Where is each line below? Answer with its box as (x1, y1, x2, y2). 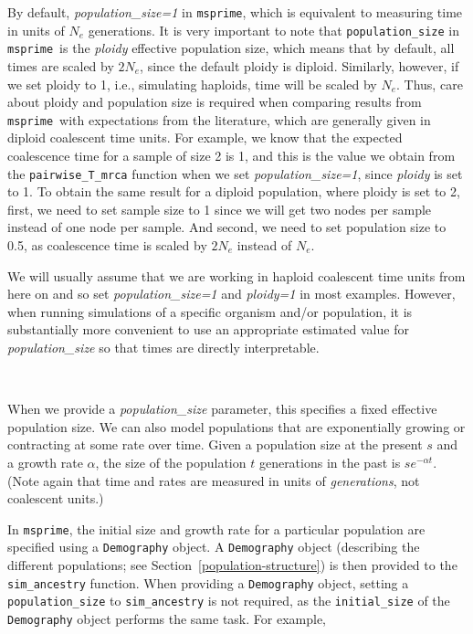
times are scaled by (7, 56, 114, 75)
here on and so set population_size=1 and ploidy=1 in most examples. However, (7, 284, 456, 303)
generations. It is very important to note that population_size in (88, 20, 459, 39)
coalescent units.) (7, 489, 104, 508)
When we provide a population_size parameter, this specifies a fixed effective (7, 399, 437, 418)
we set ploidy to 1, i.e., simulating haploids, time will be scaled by (7, 74, 377, 93)
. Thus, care (396, 74, 463, 93)
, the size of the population (95, 452, 247, 471)
